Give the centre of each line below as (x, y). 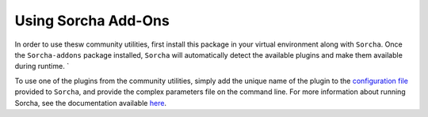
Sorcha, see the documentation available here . (90, 103)
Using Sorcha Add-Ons (92, 21)
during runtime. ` (42, 66)
